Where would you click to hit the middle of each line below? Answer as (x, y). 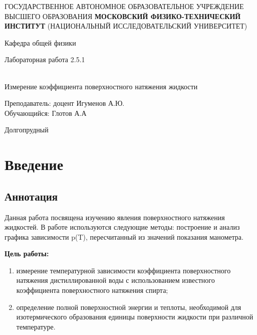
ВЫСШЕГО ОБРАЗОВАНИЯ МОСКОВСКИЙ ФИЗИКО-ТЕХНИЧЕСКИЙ (123, 16)
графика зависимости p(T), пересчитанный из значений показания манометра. (124, 236)
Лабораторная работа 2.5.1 (45, 59)
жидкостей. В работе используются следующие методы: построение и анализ (122, 227)
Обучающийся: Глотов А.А (46, 113)
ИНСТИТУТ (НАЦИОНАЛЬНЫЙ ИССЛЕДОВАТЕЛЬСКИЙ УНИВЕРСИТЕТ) (126, 26)
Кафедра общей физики (40, 42)
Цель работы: (27, 254)
